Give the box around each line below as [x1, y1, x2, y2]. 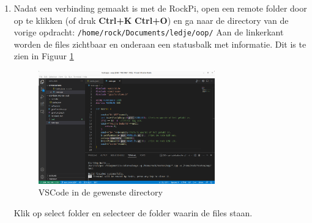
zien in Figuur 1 [13, 49, 74, 62]
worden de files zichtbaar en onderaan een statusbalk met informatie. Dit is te [13, 37, 306, 50]
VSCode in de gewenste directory [38, 186, 163, 199]
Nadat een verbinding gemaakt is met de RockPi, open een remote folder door [13, 2, 307, 14]
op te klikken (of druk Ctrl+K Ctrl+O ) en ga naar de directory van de [13, 13, 289, 26]
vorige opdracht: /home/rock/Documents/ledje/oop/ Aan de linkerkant [13, 26, 284, 38]
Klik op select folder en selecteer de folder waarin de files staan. [13, 207, 253, 219]
